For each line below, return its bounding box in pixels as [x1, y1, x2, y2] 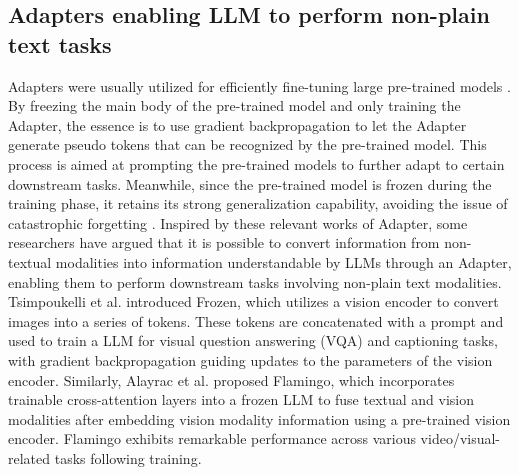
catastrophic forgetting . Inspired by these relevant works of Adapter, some [8, 212, 468, 233]
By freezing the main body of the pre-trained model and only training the [8, 95, 461, 116]
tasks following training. [54, 447, 202, 468]
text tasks [8, 28, 112, 59]
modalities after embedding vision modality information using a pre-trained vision [8, 408, 511, 429]
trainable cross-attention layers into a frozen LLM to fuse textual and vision [8, 389, 475, 410]
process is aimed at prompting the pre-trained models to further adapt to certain [8, 153, 505, 174]
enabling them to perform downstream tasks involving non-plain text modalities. [8, 271, 502, 292]
